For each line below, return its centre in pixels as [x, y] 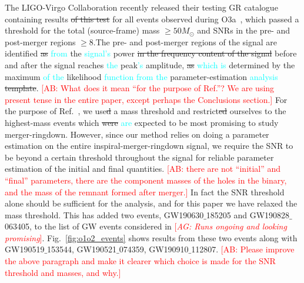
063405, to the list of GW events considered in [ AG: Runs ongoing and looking [146, 226]
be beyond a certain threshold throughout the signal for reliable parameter [139, 157]
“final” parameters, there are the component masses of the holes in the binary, [146, 180]
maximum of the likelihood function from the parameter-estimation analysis [141, 76]
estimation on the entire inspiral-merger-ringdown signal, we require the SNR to [149, 146]
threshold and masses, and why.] [63, 272]
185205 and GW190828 [248, 214]
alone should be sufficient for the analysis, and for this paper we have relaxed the [151, 203]
